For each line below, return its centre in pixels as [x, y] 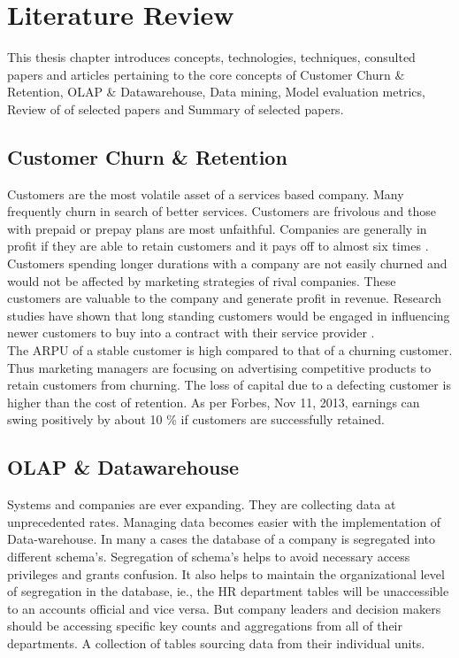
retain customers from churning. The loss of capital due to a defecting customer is [229, 385]
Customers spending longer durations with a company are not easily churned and [227, 263]
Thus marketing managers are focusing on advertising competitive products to [219, 367]
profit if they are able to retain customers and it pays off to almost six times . [218, 246]
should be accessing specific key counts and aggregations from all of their [205, 626]
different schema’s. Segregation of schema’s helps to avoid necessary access [209, 556]
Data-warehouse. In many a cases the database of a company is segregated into [222, 539]
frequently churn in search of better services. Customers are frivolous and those [222, 211]
